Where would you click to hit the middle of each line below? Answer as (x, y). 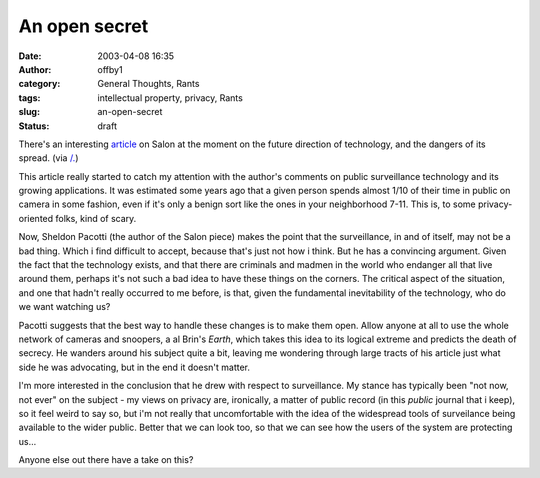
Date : (30, 56)
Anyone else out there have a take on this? (106, 460)
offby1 (110, 69)
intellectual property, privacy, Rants (170, 97)
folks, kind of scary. (96, 218)
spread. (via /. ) (48, 158)
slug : (29, 112)
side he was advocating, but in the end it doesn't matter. (134, 367)
